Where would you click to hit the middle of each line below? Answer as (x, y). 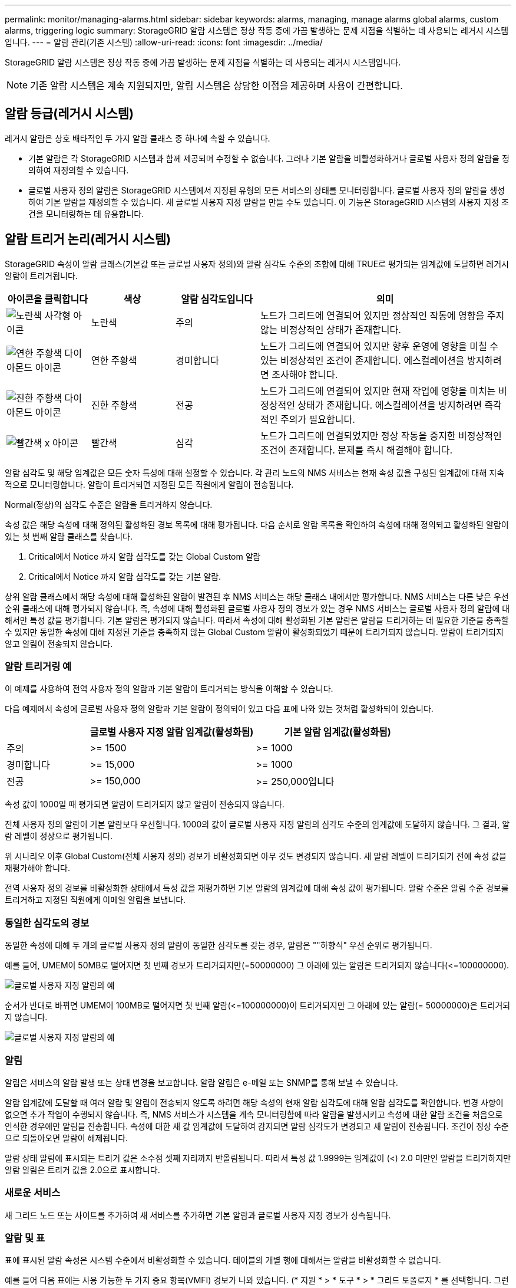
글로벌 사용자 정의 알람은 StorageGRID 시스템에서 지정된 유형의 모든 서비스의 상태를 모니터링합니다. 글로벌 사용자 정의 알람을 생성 (267, 190)
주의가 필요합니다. (317, 419)
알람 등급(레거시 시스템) (69, 114)
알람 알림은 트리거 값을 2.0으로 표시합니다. (82, 1169)
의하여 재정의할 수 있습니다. (79, 170)
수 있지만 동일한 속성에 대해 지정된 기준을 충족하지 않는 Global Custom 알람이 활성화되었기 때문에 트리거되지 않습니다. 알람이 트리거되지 (254, 632)
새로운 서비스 (33, 1193)
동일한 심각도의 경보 (47, 923)
